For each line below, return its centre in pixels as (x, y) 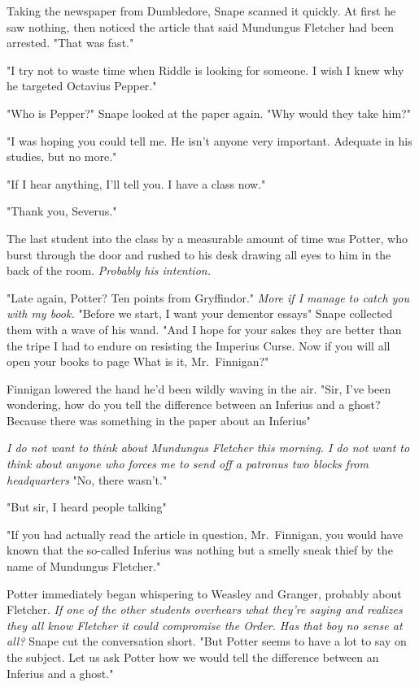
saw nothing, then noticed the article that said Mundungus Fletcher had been (201, 26)
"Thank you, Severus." (62, 211)
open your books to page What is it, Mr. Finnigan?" (138, 361)
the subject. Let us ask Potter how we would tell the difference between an (193, 657)
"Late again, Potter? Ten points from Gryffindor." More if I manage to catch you (208, 297)
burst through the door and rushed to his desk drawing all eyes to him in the (199, 254)
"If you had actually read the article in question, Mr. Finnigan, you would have (205, 534)
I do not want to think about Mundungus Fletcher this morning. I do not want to (208, 448)
